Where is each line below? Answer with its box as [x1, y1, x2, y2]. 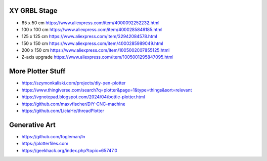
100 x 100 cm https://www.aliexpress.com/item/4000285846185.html [21, 26, 163, 32]
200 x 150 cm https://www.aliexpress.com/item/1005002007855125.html [21, 47, 170, 53]
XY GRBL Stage [9, 6, 58, 15]
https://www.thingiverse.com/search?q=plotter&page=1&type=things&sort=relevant [21, 87, 192, 93]
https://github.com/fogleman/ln [21, 133, 86, 139]
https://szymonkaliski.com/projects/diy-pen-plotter [21, 80, 126, 86]
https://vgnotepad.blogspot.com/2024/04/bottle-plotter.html [21, 94, 145, 100]
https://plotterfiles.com [21, 141, 69, 147]
